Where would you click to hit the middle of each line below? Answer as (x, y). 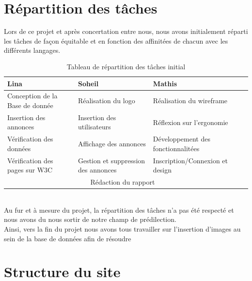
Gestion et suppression (111, 160)
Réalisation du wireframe (190, 101)
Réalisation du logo (106, 101)
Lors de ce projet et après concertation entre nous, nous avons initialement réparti (126, 31)
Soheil (88, 83)
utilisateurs (94, 127)
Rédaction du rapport (123, 182)
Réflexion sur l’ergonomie (190, 122)
